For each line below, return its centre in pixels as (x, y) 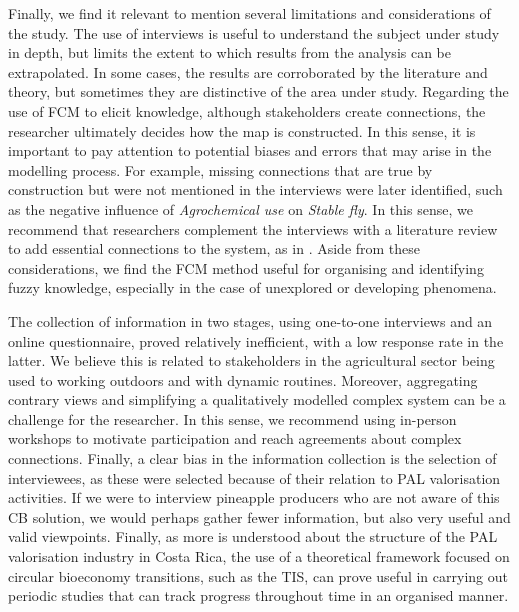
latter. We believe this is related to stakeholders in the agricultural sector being (251, 360)
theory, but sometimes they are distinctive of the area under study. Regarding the (258, 91)
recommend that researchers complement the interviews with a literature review (253, 228)
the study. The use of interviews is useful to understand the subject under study (254, 32)
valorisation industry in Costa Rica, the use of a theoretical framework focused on (259, 556)
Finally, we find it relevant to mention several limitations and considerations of (249, 13)
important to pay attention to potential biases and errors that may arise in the (250, 150)
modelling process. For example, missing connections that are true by (220, 169)
